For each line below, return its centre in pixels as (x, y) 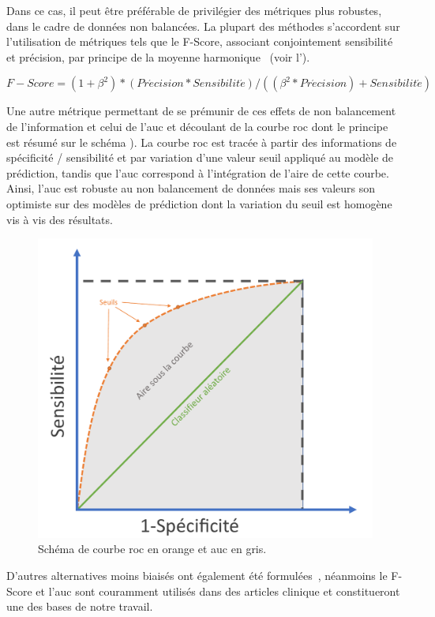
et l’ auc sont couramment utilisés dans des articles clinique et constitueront (218, 591)
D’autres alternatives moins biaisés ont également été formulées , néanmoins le (197, 575)
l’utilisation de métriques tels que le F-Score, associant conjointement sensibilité (200, 41)
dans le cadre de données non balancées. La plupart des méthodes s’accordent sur (203, 26)
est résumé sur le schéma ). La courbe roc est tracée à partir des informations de (202, 142)
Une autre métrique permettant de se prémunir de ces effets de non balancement (201, 111)
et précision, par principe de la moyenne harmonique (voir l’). (158, 56)
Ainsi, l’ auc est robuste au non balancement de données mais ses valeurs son (191, 188)
